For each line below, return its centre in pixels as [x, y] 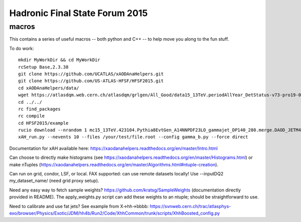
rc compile [32, 116]
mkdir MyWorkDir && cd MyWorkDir [59, 60]
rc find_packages [39, 109]
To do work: [22, 48]
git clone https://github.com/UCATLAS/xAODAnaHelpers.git [91, 74]
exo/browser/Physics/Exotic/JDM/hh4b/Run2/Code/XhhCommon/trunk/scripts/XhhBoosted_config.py [115, 213]
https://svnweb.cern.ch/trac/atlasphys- [190, 206]
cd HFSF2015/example [43, 123]
